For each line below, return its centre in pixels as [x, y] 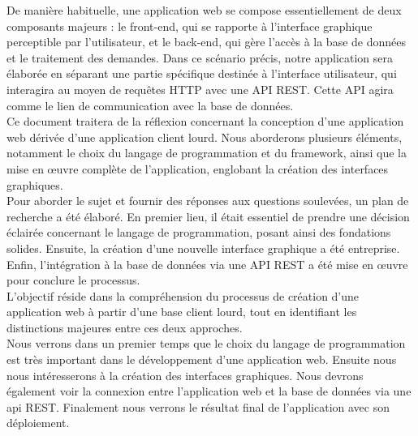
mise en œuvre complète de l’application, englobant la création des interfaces [198, 168]
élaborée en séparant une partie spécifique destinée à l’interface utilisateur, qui [202, 73]
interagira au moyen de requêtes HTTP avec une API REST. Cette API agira [200, 89]
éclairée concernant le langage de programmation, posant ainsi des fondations [199, 232]
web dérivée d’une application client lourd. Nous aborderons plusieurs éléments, [205, 137]
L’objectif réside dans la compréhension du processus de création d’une [183, 295]
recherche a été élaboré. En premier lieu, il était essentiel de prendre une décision [208, 216]
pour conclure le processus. [73, 280]
